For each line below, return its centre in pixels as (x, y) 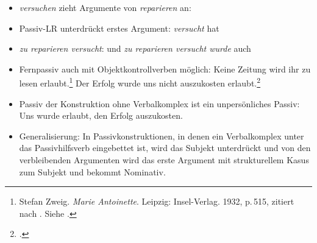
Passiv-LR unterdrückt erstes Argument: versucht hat (119, 28)
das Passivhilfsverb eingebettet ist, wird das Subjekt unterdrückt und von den (165, 148)
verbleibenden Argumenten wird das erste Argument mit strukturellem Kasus (164, 160)
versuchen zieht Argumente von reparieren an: (105, 7)
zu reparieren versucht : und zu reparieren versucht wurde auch (135, 48)
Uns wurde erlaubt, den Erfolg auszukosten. (101, 115)
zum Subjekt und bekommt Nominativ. (92, 171)
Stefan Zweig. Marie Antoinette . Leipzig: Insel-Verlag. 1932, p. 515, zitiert (157, 201)
